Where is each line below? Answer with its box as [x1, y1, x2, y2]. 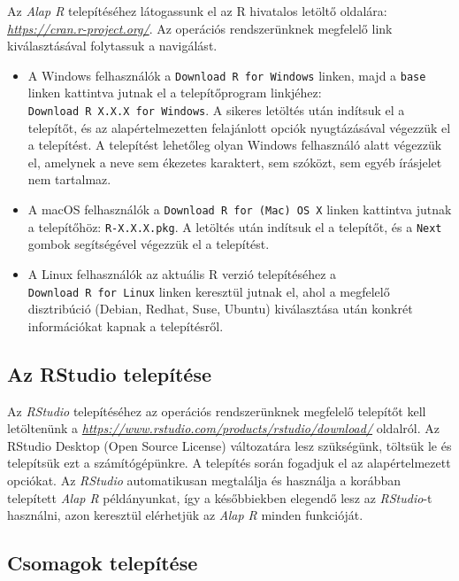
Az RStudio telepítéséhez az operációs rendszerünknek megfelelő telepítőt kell [7, 401, 426, 420]
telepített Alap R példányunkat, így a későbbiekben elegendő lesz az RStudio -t [7, 488, 432, 507]
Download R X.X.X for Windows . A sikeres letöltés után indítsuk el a [27, 101, 405, 120]
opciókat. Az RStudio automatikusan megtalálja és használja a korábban [7, 470, 402, 489]
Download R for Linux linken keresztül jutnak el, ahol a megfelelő [27, 282, 390, 300]
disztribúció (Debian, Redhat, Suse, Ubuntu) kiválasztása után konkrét [27, 299, 413, 318]
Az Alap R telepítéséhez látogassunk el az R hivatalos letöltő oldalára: [7, 2, 387, 19]
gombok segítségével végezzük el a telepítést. [27, 235, 270, 253]
